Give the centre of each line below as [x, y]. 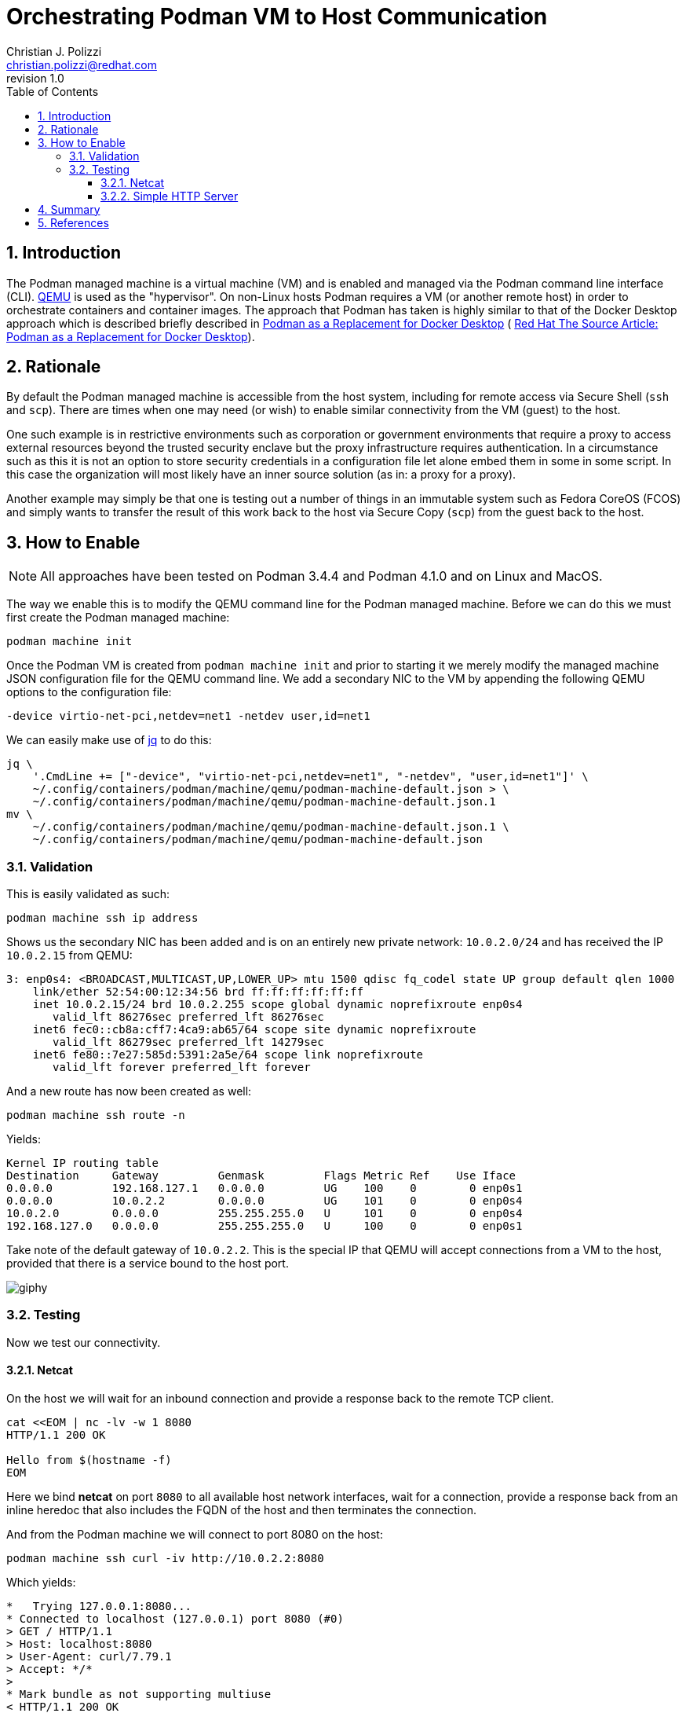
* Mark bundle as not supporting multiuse [139, 1694]
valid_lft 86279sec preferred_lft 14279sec [188, 1042]
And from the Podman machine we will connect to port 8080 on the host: [195, 1534]
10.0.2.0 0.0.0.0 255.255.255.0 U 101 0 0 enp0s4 [265, 1214]
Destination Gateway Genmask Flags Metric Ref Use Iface [261, 1176]
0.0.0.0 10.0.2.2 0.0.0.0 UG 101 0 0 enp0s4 [265, 1201]
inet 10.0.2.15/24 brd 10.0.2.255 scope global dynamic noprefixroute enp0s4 [277, 1005]
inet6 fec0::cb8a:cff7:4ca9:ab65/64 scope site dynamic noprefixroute [254, 1030]
